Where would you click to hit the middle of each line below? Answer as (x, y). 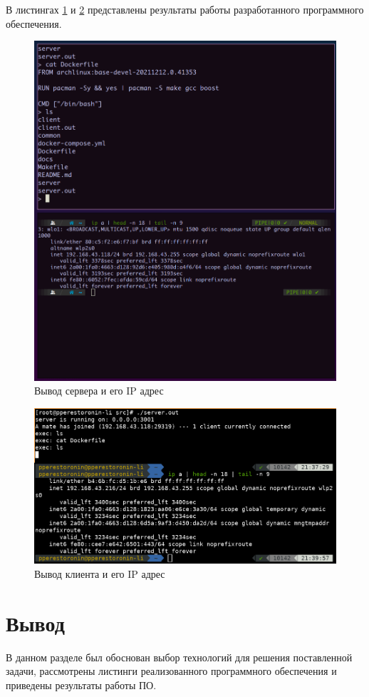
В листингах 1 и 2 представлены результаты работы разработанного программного (185, 9)
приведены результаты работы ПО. (81, 685)
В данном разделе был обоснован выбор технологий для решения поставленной (179, 657)
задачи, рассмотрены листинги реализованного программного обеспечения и (171, 671)
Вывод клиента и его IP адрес (100, 574)
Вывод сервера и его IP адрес (99, 391)
